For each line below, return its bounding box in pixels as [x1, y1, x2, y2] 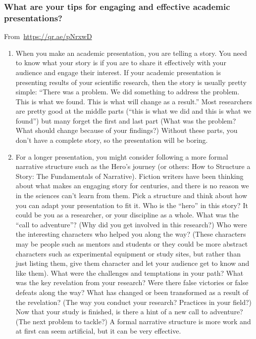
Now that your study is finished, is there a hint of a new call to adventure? [15, 306, 243, 317]
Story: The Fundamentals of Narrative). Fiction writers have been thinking [15, 170, 244, 181]
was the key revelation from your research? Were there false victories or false [15, 277, 249, 288]
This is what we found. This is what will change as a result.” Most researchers [15, 96, 252, 106]
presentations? [4, 11, 62, 24]
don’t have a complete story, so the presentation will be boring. [15, 135, 208, 145]
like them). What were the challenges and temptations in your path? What [15, 267, 244, 278]
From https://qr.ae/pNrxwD [4, 31, 92, 42]
